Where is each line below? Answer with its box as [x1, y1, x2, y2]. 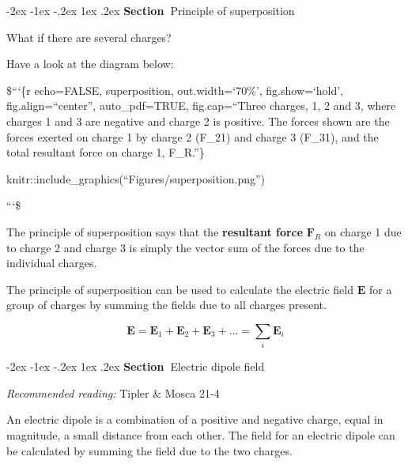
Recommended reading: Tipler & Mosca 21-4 [6, 384, 220, 401]
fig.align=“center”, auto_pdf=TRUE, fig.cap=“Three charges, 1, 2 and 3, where [6, 97, 396, 114]
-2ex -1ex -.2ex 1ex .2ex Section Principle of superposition [6, 2, 295, 18]
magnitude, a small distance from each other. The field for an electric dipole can [6, 427, 395, 443]
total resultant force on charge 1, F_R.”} [6, 144, 205, 160]
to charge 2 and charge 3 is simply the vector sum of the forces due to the [6, 239, 365, 255]
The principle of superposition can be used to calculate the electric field [6, 281, 354, 297]
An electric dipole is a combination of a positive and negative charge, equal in [6, 411, 383, 428]
